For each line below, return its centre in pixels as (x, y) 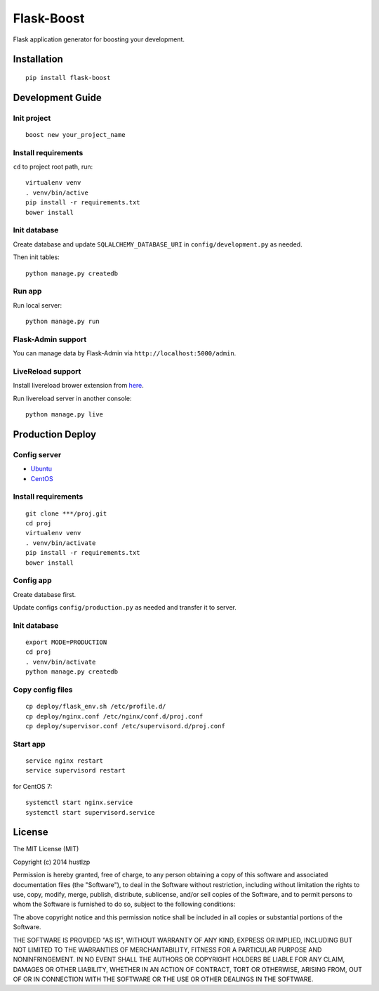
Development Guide (57, 97)
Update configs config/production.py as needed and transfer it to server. (125, 608)
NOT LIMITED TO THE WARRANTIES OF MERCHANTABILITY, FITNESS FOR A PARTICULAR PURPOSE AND (167, 950)
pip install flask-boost (68, 78)
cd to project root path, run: (53, 167)
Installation (38, 59)
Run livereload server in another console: (72, 398)
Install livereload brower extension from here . (78, 386)
